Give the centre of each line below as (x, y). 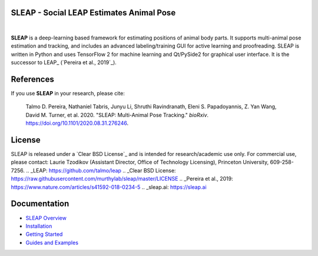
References (32, 79)
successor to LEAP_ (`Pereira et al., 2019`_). (64, 62)
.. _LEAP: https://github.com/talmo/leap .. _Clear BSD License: (101, 170)
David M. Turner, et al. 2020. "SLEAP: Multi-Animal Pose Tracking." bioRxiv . (117, 115)
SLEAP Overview (46, 218)
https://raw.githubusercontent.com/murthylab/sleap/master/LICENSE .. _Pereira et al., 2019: (122, 179)
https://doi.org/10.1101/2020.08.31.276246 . (77, 123)
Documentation (40, 204)
